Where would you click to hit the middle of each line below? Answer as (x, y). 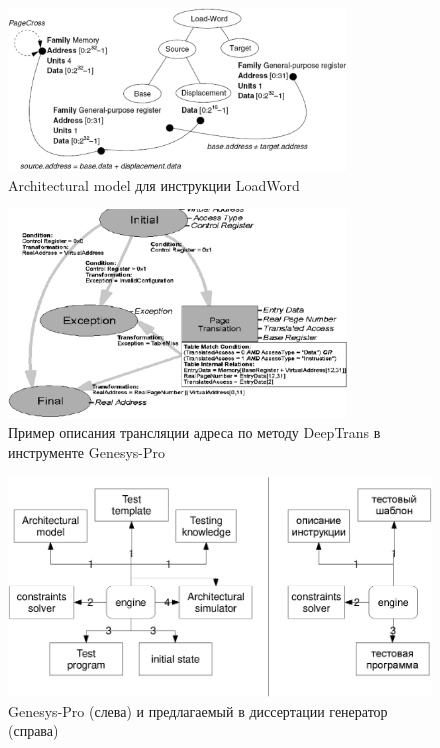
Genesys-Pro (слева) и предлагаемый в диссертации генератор (198, 710)
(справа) (33, 730)
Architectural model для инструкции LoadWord (154, 184)
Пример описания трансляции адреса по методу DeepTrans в (194, 432)
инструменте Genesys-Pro (86, 451)
